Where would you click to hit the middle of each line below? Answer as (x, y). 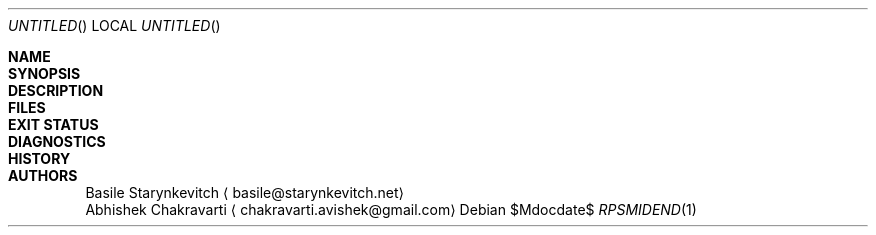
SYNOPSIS (44, 73)
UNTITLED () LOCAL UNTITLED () (114, 25)
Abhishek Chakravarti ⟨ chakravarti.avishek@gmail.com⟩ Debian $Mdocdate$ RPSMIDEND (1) (391, 209)
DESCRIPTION (56, 90)
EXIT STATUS (53, 124)
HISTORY (39, 158)
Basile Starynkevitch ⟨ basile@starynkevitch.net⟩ (245, 192)
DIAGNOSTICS (57, 141)
